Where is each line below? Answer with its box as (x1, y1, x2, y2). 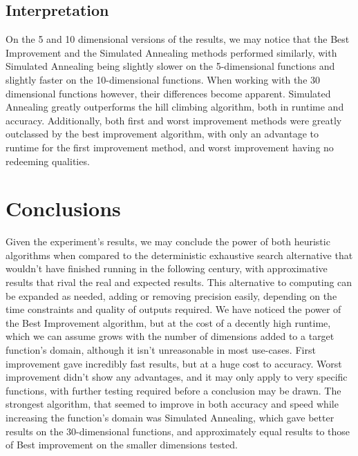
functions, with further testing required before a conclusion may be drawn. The (6, 383, 341, 397)
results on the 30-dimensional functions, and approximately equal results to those (6, 424, 350, 438)
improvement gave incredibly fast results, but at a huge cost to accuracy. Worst (6, 356, 342, 370)
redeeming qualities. (6, 153, 90, 168)
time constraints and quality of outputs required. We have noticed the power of (6, 302, 341, 316)
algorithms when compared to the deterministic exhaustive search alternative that (6, 247, 353, 262)
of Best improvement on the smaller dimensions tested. (6, 437, 238, 452)
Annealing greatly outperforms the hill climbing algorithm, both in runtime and (6, 99, 344, 114)
